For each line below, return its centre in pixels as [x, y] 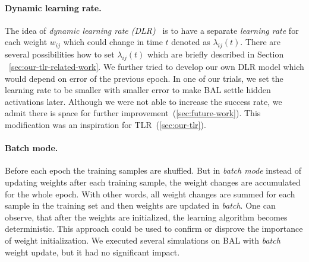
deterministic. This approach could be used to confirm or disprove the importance [154, 229]
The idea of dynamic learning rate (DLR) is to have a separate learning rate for [152, 30]
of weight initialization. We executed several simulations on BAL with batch [143, 240]
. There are [261, 42]
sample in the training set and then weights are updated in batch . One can [140, 205]
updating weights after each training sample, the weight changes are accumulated [153, 182]
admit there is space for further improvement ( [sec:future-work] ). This [133, 113]
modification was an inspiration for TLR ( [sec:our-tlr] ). [105, 124]
